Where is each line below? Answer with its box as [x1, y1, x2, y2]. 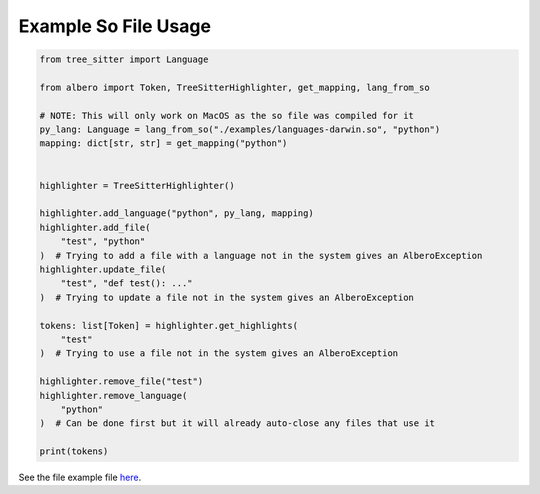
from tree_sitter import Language [39, 54, 209, 65]
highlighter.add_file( [39, 221, 151, 233]
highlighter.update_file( [39, 264, 167, 275]
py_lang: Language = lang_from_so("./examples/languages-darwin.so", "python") [39, 124, 441, 135]
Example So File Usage [18, 15, 212, 37]
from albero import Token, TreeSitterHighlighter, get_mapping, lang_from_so [39, 81, 430, 93]
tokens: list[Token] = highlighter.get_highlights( [39, 320, 299, 331]
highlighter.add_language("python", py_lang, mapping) [39, 208, 314, 219]
